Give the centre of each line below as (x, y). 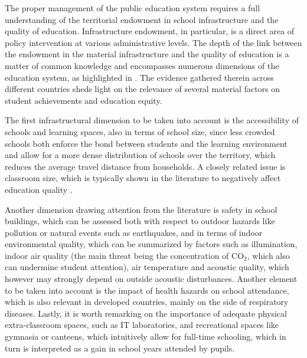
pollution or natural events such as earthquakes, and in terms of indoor (134, 232)
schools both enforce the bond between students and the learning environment (146, 143)
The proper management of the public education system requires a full (133, 8)
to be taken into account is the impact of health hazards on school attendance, (147, 290)
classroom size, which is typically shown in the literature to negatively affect (143, 178)
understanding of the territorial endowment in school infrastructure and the (142, 19)
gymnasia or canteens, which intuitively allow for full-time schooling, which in (146, 336)
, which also (268, 255)
